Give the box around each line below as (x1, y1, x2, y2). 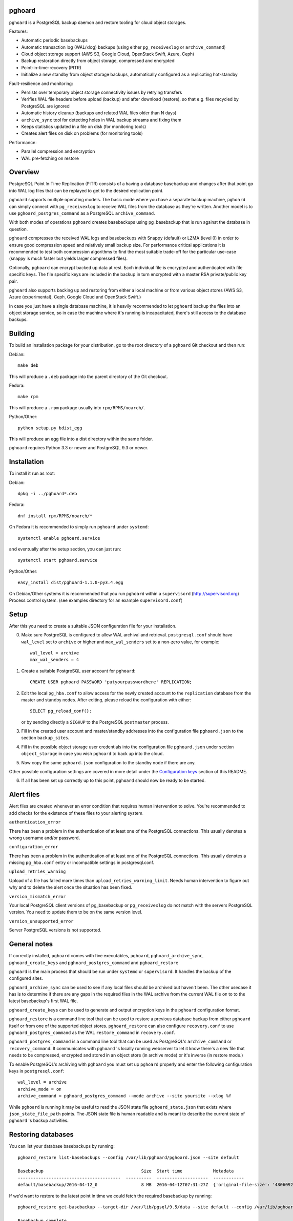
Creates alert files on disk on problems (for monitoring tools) (21, 130, 143, 136)
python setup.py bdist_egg (18, 425, 83, 431)
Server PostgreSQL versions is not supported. (9, 927, 102, 933)
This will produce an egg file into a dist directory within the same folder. (9, 436, 153, 442)
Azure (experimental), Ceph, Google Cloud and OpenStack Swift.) (9, 294, 141, 300)
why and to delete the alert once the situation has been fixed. (9, 884, 132, 890)
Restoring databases (9, 1131, 74, 1139)
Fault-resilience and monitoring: (9, 81, 73, 86)
